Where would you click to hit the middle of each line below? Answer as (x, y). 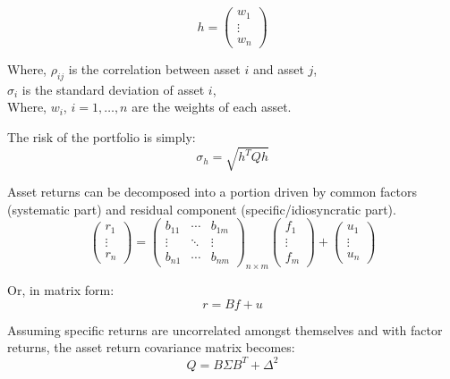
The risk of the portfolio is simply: (102, 137)
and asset (278, 69)
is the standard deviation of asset (113, 89)
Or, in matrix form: (61, 290)
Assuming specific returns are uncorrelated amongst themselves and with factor (225, 329)
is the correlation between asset (154, 69)
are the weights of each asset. (212, 107)
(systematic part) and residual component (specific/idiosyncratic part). (202, 209)
